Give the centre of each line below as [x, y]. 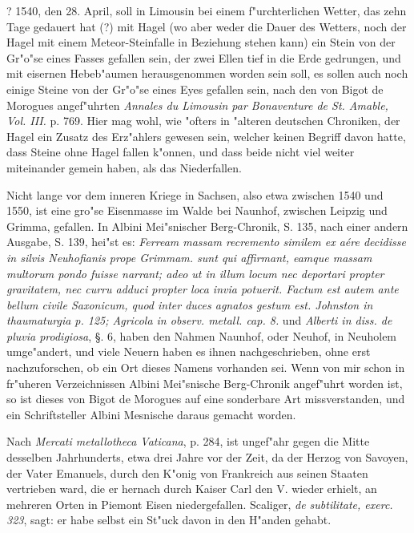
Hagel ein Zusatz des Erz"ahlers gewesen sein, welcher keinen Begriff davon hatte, [206, 136]
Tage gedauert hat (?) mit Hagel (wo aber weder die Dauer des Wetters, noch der [207, 26]
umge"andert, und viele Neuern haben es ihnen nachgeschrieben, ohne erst [189, 351]
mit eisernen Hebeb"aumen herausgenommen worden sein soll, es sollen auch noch [207, 73]
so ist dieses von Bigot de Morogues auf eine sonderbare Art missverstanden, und [206, 399]
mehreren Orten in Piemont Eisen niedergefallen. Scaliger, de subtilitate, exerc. [200, 504]
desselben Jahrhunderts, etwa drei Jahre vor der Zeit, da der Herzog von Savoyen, [207, 457]
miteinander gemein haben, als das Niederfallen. [124, 167]
